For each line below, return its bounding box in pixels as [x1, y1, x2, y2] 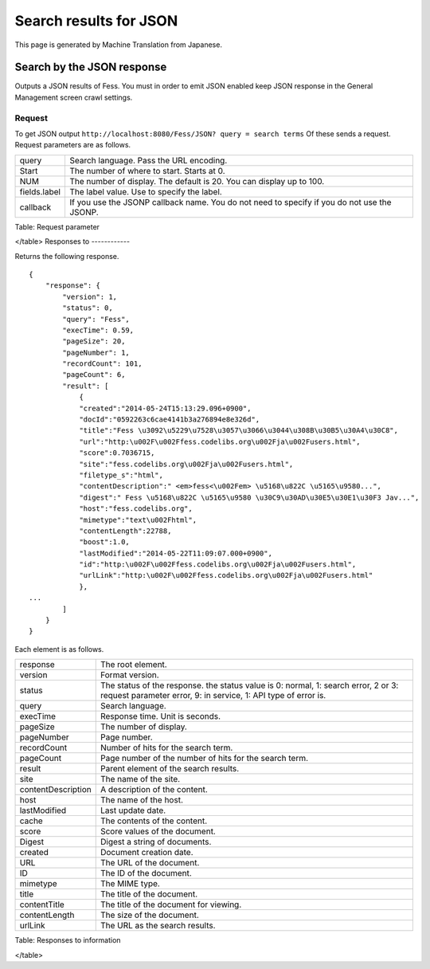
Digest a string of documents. [100, 837, 212, 848]
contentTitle [19, 899, 65, 910]
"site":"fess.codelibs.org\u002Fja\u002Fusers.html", [79, 459, 294, 469]
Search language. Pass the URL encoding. [68, 155, 228, 166]
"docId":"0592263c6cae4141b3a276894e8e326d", [79, 415, 260, 424]
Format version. [100, 669, 159, 681]
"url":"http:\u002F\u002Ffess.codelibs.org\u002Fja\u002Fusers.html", [79, 437, 361, 446]
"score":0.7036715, [79, 449, 155, 457]
